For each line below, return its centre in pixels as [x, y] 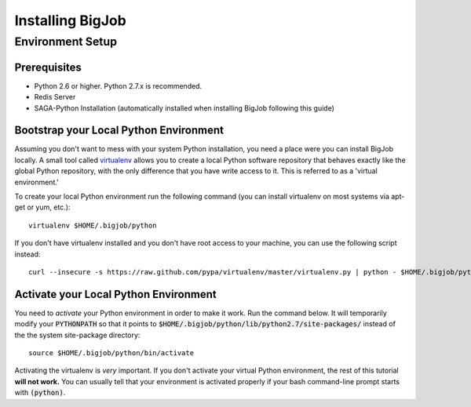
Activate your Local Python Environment [115, 294]
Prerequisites [48, 67]
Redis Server [55, 97]
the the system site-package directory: [77, 335]
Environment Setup [66, 42]
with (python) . [40, 393]
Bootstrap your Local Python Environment [119, 131]
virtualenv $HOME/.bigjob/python [93, 225]
